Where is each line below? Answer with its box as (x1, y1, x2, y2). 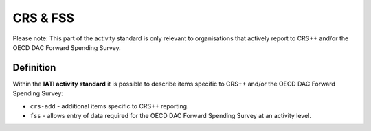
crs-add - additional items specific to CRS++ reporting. (30, 102, 189, 110)
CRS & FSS (12, 10, 75, 25)
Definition (12, 62, 56, 73)
